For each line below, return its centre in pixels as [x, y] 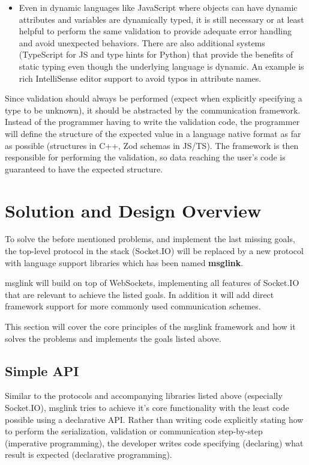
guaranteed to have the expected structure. [84, 169]
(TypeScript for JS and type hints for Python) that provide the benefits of [156, 54]
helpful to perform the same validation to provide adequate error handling [155, 31]
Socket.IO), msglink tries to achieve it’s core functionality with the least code [147, 407]
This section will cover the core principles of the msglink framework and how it [150, 326]
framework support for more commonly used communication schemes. [133, 306]
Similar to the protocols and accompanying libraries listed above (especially [144, 396]
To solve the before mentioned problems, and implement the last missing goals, [150, 239]
